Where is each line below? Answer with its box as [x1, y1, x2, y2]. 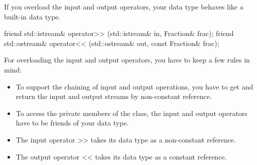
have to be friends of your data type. [16, 117, 129, 128]
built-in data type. [4, 11, 61, 21]
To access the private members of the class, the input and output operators [16, 107, 247, 118]
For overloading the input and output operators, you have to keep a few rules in [4, 54, 250, 65]
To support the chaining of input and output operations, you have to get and [16, 81, 253, 91]
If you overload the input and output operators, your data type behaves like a [4, 1, 243, 11]
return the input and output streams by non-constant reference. [16, 91, 212, 101]
